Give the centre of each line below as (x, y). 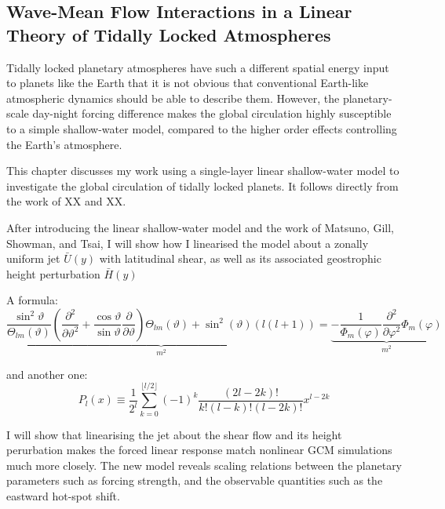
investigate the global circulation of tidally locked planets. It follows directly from (202, 185)
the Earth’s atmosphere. (64, 144)
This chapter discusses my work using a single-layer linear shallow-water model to (203, 171)
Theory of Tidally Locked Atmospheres (169, 34)
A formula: (32, 300)
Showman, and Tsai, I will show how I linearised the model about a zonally (188, 243)
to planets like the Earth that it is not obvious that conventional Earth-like (188, 83)
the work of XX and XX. (66, 201)
